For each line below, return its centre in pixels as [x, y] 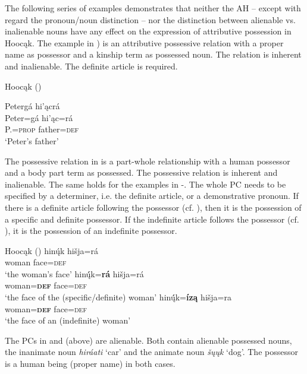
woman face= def [36, 262]
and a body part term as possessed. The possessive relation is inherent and [141, 172]
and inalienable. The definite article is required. [91, 66]
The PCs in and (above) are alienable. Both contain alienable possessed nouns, [148, 340]
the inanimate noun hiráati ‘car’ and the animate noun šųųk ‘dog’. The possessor [151, 352]
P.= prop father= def [42, 129]
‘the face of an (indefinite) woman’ [68, 320]
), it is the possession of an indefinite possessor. [91, 231]
